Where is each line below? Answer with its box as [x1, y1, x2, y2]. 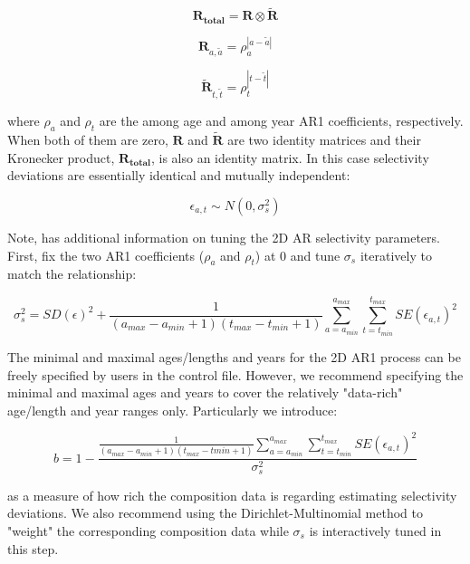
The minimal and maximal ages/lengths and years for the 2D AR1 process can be [7, 348, 461, 367]
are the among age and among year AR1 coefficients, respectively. [99, 111, 464, 130]
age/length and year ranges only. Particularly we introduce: [7, 400, 338, 419]
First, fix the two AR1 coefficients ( [7, 245, 205, 264]
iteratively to [360, 245, 432, 264]
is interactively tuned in [309, 521, 442, 540]
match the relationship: [7, 264, 137, 283]
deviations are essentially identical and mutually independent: [7, 166, 350, 185]
